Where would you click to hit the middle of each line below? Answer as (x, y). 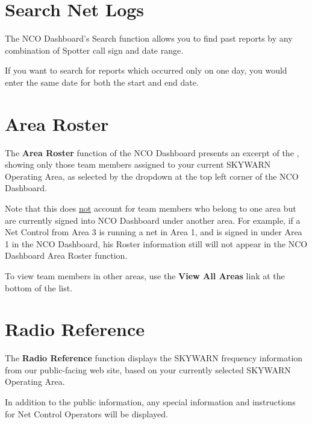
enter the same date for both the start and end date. (102, 82)
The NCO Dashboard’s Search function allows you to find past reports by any (149, 38)
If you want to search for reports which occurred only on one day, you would (146, 70)
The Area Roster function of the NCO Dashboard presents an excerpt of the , (152, 152)
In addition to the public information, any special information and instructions (150, 402)
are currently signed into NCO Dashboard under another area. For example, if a (153, 220)
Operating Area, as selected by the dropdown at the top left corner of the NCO (152, 176)
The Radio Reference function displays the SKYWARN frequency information (154, 358)
